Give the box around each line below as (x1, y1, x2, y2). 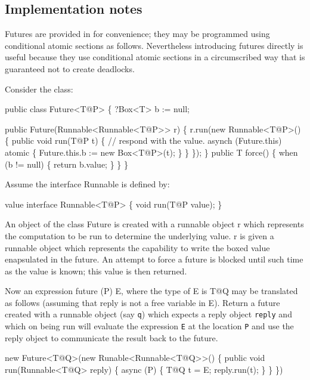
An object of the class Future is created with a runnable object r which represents (5, 218, 304, 230)
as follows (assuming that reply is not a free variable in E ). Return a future (5, 296, 280, 308)
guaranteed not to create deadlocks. (5, 62, 135, 75)
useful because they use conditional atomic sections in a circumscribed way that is (5, 51, 305, 63)
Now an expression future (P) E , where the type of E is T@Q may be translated (5, 285, 298, 297)
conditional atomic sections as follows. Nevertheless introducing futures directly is (5, 39, 303, 51)
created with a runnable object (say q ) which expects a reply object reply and (5, 308, 292, 320)
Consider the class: (5, 82, 73, 95)
